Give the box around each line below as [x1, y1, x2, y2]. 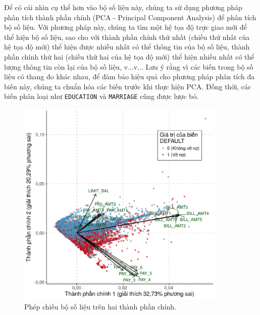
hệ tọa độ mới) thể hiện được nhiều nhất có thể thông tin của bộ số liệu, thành [4, 41, 250, 52]
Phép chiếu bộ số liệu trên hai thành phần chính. [24, 301, 176, 311]
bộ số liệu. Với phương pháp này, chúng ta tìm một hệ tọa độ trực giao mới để [4, 22, 247, 32]
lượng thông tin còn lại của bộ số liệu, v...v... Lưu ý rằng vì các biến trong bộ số [4, 61, 253, 72]
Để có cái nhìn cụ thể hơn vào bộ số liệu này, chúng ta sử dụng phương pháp [4, 2, 242, 12]
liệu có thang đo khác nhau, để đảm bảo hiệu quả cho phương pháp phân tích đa [4, 71, 255, 82]
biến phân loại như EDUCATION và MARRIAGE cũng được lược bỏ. [4, 91, 199, 101]
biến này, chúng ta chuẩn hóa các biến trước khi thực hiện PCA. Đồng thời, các [4, 81, 251, 91]
